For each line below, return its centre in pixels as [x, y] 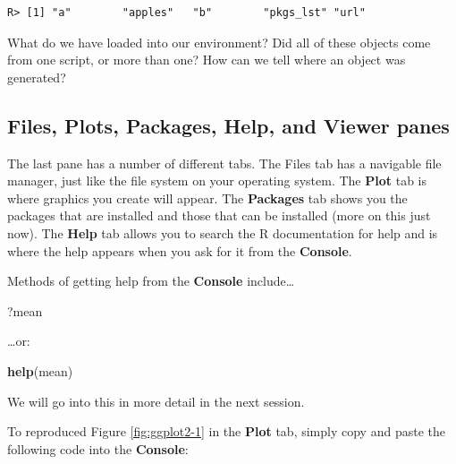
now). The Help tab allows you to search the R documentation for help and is [223, 232]
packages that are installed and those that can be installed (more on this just [219, 215]
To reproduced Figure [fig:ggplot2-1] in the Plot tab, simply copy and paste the [226, 431]
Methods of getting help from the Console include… [151, 281]
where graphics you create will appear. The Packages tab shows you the [207, 198]
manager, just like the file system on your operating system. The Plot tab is [217, 180]
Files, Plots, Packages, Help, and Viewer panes [228, 125]
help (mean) [40, 370]
